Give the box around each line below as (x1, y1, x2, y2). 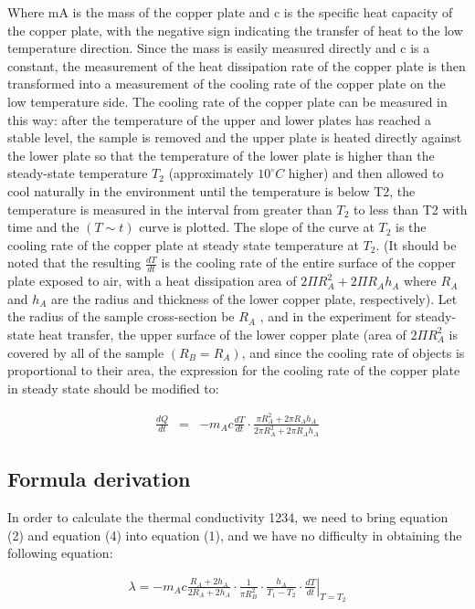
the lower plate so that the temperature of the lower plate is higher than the (7, 145, 435, 164)
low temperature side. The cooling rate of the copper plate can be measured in (7, 91, 448, 110)
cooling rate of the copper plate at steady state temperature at (7, 235, 359, 254)
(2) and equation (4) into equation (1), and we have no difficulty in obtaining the (7, 525, 462, 544)
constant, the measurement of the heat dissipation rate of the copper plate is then (7, 56, 466, 75)
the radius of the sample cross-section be (7, 307, 235, 326)
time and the (7, 217, 79, 236)
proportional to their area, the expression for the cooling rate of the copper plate (7, 361, 460, 380)
